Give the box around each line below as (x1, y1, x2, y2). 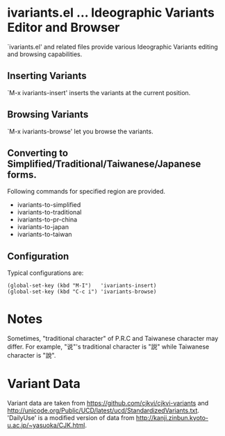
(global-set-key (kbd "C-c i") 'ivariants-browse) (7, 288, 157, 296)
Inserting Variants (7, 70, 87, 82)
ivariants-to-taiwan (17, 230, 72, 239)
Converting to (7, 147, 68, 159)
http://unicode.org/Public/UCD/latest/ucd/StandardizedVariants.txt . (7, 406, 200, 414)
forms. (7, 169, 37, 181)
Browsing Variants (7, 109, 89, 121)
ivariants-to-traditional (17, 208, 82, 217)
